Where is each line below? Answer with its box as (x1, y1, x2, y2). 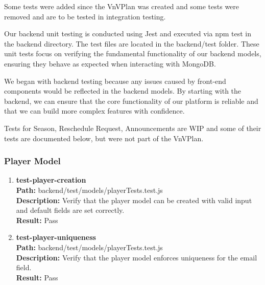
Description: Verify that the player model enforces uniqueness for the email (16, 252, 257, 262)
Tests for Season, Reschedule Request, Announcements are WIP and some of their (4, 122, 261, 133)
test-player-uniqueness (16, 232, 96, 243)
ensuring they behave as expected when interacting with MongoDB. (4, 58, 216, 69)
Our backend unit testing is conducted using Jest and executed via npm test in (4, 28, 252, 39)
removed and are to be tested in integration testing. (4, 11, 166, 21)
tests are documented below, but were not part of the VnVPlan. (4, 133, 204, 143)
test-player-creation (16, 174, 86, 185)
